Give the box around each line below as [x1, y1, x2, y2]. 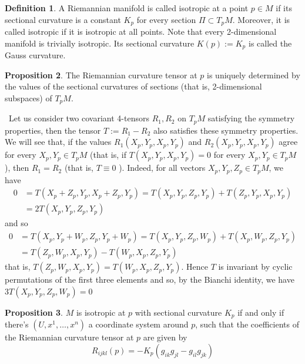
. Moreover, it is [232, 13, 290, 25]
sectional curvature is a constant [5, 13, 121, 25]
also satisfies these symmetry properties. [153, 124, 299, 136]
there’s [5, 318, 29, 330]
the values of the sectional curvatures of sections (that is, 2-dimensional [5, 80, 262, 92]
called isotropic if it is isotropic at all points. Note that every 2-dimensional [5, 25, 277, 38]
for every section [136, 13, 196, 25]
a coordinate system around [88, 318, 189, 330]
